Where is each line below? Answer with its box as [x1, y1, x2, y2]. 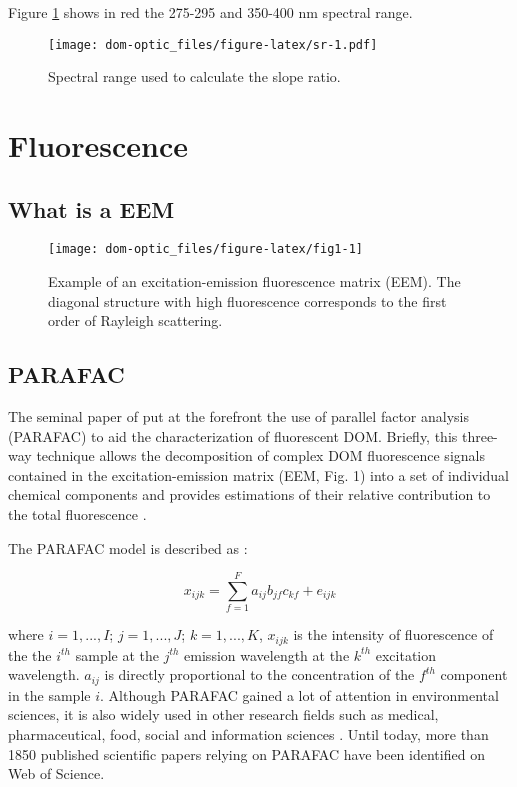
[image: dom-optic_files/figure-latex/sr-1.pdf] [48, 37, 378, 52]
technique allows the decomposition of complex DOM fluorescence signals [36, 445, 485, 466]
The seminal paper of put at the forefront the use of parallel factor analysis [8, 406, 469, 427]
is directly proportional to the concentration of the [104, 664, 415, 685]
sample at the [75, 644, 159, 665]
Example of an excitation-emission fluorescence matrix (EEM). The [48, 271, 461, 292]
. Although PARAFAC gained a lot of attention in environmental [100, 684, 499, 705]
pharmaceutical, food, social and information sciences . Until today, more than [8, 724, 489, 745]
